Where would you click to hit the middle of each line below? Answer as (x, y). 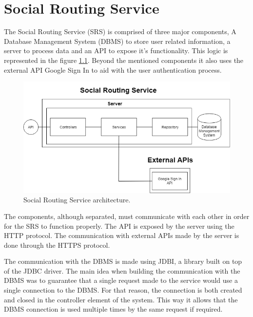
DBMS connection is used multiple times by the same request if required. (113, 309)
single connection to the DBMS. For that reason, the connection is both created (123, 290)
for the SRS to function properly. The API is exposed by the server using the (119, 226)
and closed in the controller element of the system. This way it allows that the (121, 299)
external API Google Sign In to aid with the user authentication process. (113, 69)
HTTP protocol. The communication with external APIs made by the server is (122, 235)
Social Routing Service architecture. (77, 200)
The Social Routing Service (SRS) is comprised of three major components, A (120, 31)
